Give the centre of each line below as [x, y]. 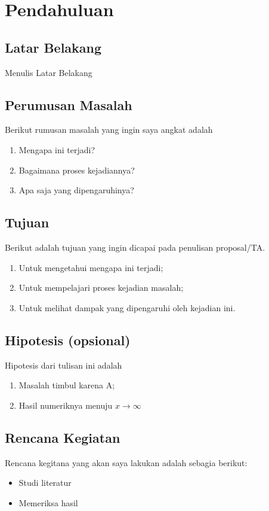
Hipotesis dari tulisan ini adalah [64, 365]
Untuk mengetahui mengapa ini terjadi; [91, 267]
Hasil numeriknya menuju [66, 405]
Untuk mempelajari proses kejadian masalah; [101, 288]
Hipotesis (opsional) [68, 340]
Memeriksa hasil [48, 502]
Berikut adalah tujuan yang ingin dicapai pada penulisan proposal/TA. [135, 247]
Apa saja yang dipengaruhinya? [76, 190]
